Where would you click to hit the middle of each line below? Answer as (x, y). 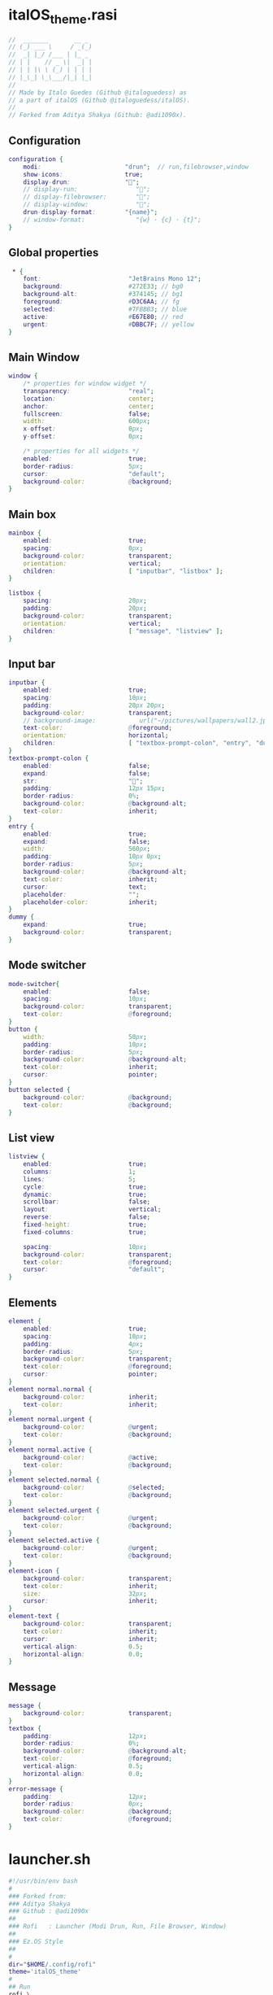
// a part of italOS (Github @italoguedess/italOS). (100, 100)
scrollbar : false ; (87, 1202)
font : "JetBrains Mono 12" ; (112, 279)
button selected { (39, 1089)
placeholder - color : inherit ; (91, 902)
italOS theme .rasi (63, 16)
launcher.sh (50, 1860)
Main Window (44, 357)
